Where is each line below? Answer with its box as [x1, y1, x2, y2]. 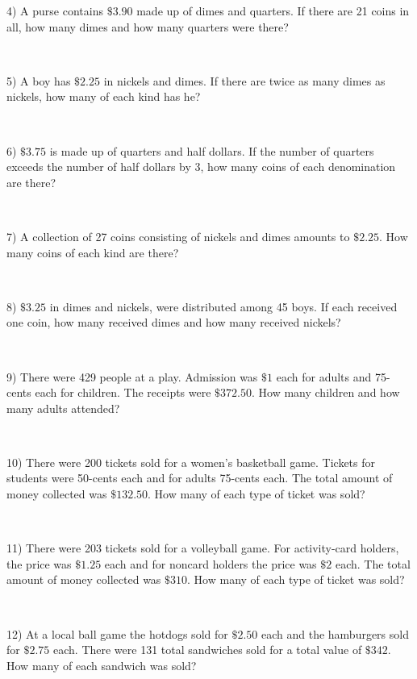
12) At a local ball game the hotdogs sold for [6, 625, 228, 642]
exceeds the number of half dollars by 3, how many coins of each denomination [6, 158, 396, 175]
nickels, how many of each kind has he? [6, 88, 201, 105]
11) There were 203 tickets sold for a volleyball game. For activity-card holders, [6, 539, 399, 556]
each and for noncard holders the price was [104, 555, 317, 572]
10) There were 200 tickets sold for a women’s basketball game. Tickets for [6, 453, 376, 470]
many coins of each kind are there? [6, 244, 179, 260]
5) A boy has [6, 72, 71, 89]
